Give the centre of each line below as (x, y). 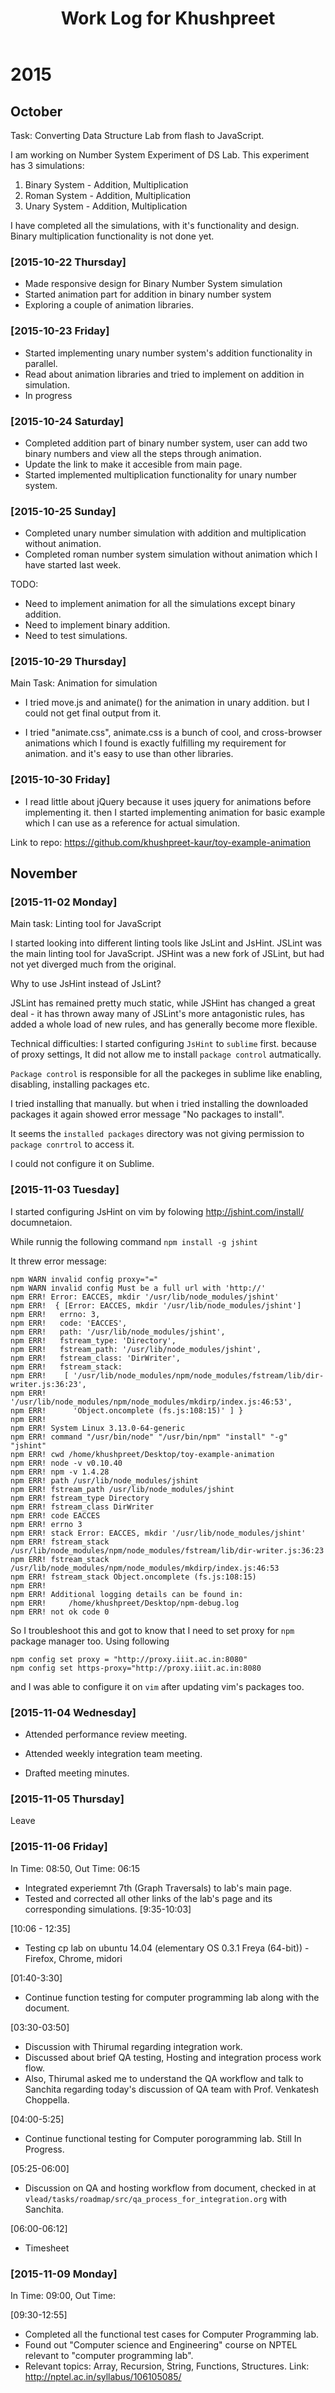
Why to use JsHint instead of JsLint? (86, 984)
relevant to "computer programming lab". (109, 2355)
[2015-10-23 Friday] (60, 331)
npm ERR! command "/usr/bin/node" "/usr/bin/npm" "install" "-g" (149, 1437)
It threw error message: (58, 1261)
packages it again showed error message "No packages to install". (147, 1114)
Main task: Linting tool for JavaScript (86, 924)
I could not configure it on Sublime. (82, 1164)
